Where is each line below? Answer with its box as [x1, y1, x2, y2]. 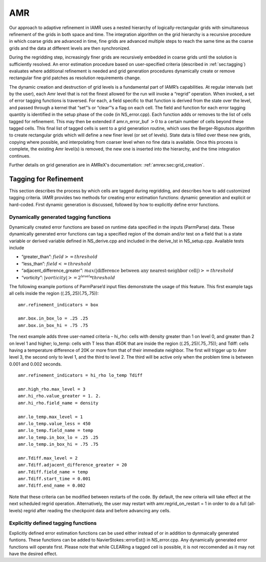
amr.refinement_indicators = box [18, 302, 99, 307]
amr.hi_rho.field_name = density [18, 400, 99, 406]
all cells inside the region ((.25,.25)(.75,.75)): [9, 291, 99, 297]
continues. [9, 153, 31, 159]
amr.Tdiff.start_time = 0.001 [18, 476, 91, 482]
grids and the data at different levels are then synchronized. [9, 45, 131, 51]
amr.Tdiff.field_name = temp [18, 469, 88, 475]
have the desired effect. [9, 551, 58, 557]
